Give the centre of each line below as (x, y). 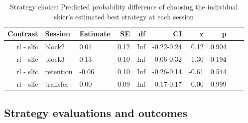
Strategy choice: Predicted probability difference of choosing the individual (124, 6)
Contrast (23, 34)
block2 (55, 47)
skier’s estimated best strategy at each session (124, 16)
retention (59, 71)
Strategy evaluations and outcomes (96, 113)
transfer (57, 83)
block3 (55, 59)
